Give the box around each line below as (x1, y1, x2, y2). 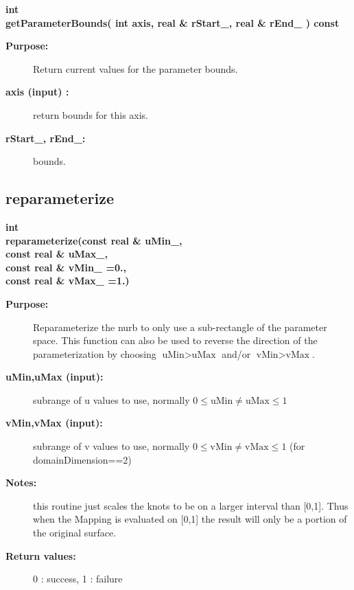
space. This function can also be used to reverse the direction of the (33, 333, 318, 348)
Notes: (5, 475, 37, 490)
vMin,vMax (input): (5, 416, 103, 430)
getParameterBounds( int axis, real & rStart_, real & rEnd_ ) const (5, 15, 340, 30)
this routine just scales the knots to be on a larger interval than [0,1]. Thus (33, 498, 349, 512)
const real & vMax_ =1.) (5, 273, 130, 288)
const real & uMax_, (5, 247, 108, 261)
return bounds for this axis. (33, 107, 148, 122)
